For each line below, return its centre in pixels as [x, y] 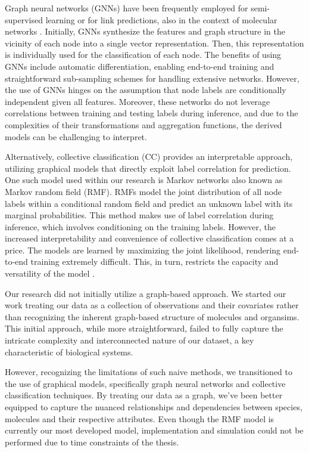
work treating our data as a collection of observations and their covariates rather [152, 305]
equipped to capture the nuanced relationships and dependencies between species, [154, 407]
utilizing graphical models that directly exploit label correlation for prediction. [148, 168]
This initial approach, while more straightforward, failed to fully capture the [144, 328]
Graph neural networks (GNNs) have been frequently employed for [127, 8]
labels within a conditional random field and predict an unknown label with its [149, 203]
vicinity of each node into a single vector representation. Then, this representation [154, 43]
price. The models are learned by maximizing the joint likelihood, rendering [143, 250]
